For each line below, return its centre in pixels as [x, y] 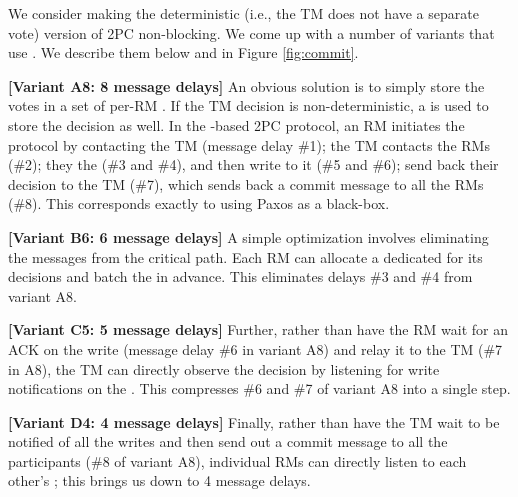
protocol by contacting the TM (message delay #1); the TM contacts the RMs [249, 144]
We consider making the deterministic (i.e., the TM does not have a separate [243, 13]
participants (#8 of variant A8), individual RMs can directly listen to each [237, 460]
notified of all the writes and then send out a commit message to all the [228, 441]
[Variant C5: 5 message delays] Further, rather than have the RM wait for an [258, 329]
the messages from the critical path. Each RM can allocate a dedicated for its [245, 256]
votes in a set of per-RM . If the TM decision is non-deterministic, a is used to [248, 105]
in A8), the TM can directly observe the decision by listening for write [224, 368]
